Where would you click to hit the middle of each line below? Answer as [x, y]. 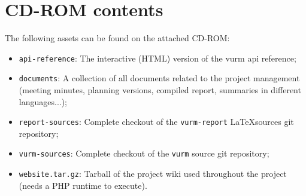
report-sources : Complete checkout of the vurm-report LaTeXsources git [156, 122]
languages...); [43, 101]
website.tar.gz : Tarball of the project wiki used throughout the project [153, 174]
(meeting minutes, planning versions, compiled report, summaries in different [160, 90]
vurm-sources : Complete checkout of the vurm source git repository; [144, 153]
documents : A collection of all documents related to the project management [159, 78]
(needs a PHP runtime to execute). [83, 185]
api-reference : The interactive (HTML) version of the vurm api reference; [157, 58]
